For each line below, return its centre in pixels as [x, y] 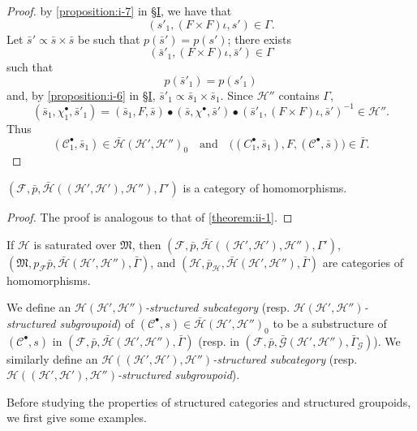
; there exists [259, 39]
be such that [109, 39]
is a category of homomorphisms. [265, 188]
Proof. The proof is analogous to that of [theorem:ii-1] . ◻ [150, 217]
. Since [237, 95]
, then [146, 244]
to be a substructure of [330, 323]
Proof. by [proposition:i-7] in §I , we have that [119, 11]
